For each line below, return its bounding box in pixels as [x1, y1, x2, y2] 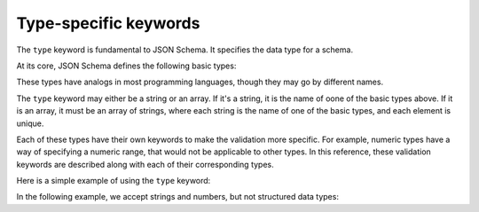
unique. [16, 118, 44, 129]
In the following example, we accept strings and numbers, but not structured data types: [16, 192, 339, 202]
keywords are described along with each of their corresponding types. [16, 159, 274, 169]
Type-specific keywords [16, 13, 200, 33]
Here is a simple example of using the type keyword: [16, 176, 211, 186]
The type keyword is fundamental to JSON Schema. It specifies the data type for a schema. [16, 44, 354, 55]
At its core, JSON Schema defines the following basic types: [16, 60, 237, 71]
